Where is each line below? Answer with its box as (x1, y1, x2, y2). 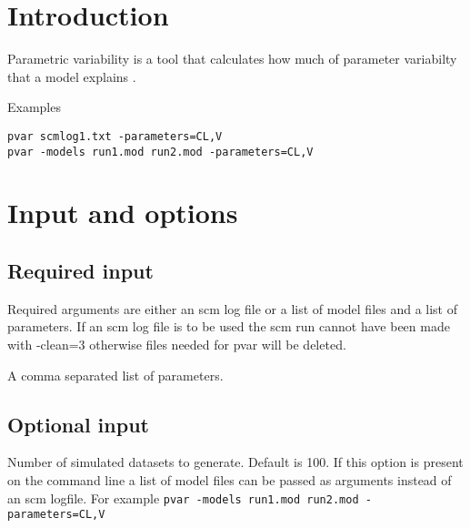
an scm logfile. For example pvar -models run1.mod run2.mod (7, 488, 359, 507)
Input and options (7, 194, 238, 231)
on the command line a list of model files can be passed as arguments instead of (7, 470, 452, 489)
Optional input (7, 410, 149, 438)
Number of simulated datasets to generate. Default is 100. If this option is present (7, 452, 464, 472)
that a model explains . (7, 66, 136, 86)
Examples (7, 97, 61, 117)
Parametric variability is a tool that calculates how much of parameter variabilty (7, 49, 457, 68)
